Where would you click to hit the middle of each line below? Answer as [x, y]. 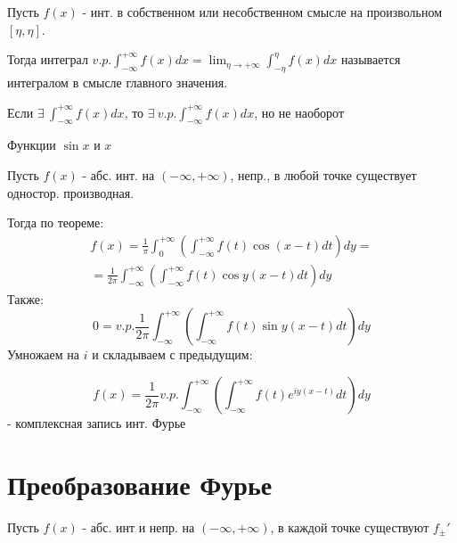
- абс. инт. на [118, 174]
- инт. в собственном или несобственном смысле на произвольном [262, 12]
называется [371, 59]
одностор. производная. [71, 192]
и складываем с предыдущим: [172, 354]
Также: [25, 298]
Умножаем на [44, 354]
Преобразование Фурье [140, 484]
